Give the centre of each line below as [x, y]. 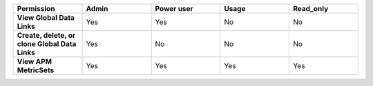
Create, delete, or [46, 35]
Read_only [310, 9]
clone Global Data [47, 44]
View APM [34, 62]
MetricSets [36, 70]
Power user [174, 9]
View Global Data [46, 18]
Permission [36, 9]
